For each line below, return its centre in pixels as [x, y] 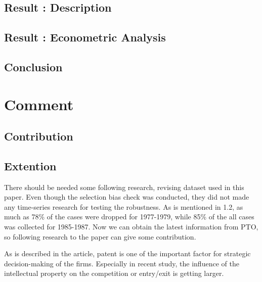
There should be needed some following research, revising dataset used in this [124, 187]
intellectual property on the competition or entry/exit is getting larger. [114, 273]
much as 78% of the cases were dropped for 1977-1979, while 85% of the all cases [129, 217]
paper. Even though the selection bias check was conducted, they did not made [127, 197]
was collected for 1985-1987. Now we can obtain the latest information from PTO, [131, 227]
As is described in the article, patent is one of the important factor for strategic [127, 253]
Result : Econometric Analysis [85, 37]
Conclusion [33, 66]
